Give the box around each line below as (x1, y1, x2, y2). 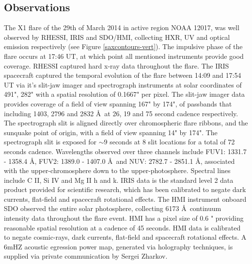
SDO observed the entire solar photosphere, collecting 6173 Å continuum (4, 203, 221, 213)
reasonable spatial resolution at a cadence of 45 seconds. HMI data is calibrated (4, 222, 241, 232)
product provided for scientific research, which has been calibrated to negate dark (4, 184, 246, 194)
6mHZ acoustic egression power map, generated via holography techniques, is (4, 241, 233, 251)
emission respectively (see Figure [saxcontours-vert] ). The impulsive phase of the (4, 41, 243, 52)
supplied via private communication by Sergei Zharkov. (4, 251, 168, 261)
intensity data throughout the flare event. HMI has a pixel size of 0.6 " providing (4, 213, 244, 223)
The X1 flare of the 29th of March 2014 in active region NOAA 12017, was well (4, 22, 239, 33)
